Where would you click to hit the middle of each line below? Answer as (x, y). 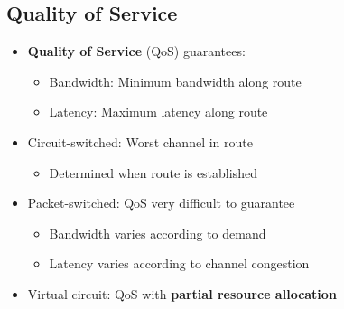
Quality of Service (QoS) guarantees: (136, 51)
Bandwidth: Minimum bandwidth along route (175, 81)
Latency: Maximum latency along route (158, 112)
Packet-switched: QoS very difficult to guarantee (161, 203)
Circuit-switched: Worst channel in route (140, 141)
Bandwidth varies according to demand (158, 233)
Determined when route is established (153, 172)
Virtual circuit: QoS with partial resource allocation (182, 293)
